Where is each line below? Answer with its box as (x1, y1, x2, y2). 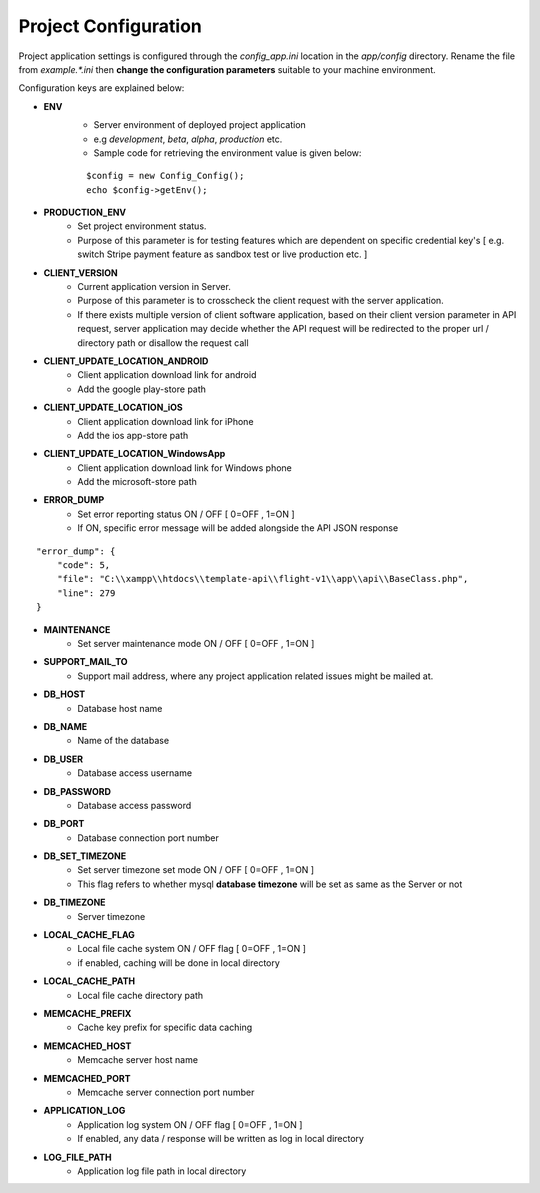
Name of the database (77, 735, 170, 747)
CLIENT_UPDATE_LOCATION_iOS (43, 401, 184, 414)
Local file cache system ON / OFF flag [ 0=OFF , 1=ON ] (77, 943, 307, 955)
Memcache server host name (77, 1054, 199, 1066)
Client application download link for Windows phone (77, 461, 292, 474)
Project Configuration (18, 15, 202, 37)
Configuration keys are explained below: (18, 82, 185, 94)
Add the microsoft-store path (77, 476, 197, 488)
